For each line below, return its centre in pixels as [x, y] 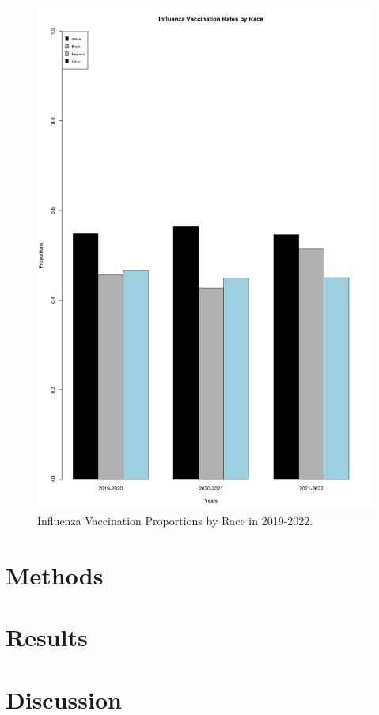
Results [47, 637]
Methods [55, 575]
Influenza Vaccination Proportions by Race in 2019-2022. [175, 521]
